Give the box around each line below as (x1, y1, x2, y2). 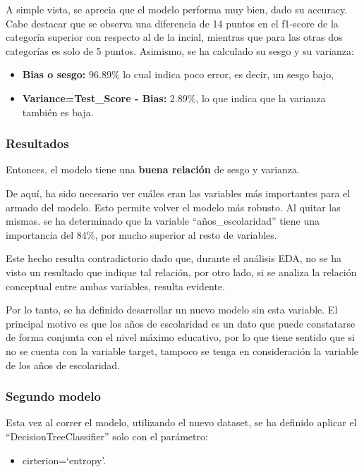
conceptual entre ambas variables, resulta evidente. (6, 278, 226, 293)
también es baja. (22, 104, 94, 119)
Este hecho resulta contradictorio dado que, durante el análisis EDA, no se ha (6, 251, 341, 266)
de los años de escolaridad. (6, 357, 121, 372)
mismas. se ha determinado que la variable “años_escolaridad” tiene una (6, 213, 320, 228)
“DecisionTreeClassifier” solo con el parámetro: (6, 428, 208, 443)
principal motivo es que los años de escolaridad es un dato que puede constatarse (6, 316, 356, 330)
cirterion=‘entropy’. (22, 452, 107, 467)
